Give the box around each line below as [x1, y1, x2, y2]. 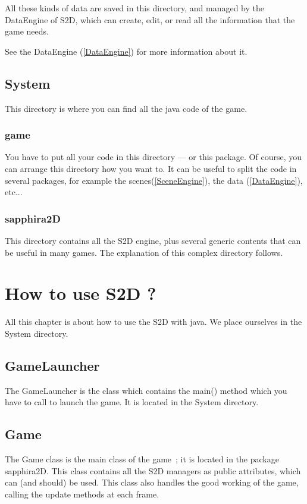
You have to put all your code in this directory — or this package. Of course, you [5, 151, 302, 163]
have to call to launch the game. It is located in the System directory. [5, 396, 259, 408]
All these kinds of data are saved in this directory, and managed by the [5, 2, 264, 14]
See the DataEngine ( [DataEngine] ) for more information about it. [5, 45, 248, 57]
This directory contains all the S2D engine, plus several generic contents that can [5, 234, 301, 246]
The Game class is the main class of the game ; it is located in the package [5, 453, 279, 465]
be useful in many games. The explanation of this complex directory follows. [5, 246, 283, 258]
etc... [5, 186, 23, 198]
